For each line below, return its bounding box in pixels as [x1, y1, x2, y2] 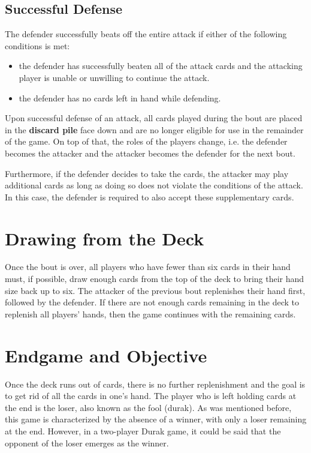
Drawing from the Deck [5, 226, 204, 250]
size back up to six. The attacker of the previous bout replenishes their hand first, [5, 284, 306, 296]
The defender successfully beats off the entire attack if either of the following [5, 28, 287, 40]
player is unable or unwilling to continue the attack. [19, 71, 210, 83]
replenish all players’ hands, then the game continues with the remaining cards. [5, 307, 296, 320]
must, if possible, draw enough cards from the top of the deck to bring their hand [5, 272, 304, 285]
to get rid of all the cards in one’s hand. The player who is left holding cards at [5, 389, 297, 402]
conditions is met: [5, 39, 70, 52]
